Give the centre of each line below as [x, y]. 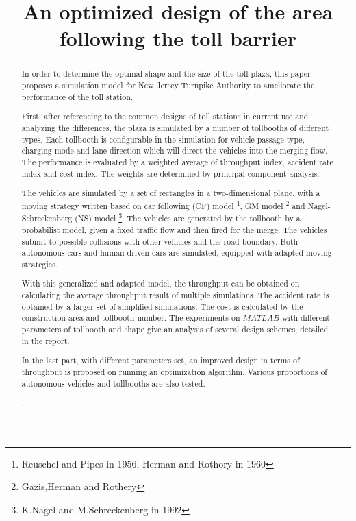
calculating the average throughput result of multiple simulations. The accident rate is [175, 295]
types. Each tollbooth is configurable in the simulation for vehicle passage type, [163, 139]
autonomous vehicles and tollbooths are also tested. [113, 383]
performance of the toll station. [77, 96]
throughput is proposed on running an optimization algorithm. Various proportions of [174, 371]
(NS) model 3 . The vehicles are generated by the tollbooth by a [188, 217]
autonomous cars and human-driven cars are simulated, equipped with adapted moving [177, 253]
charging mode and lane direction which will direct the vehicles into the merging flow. [175, 150]
